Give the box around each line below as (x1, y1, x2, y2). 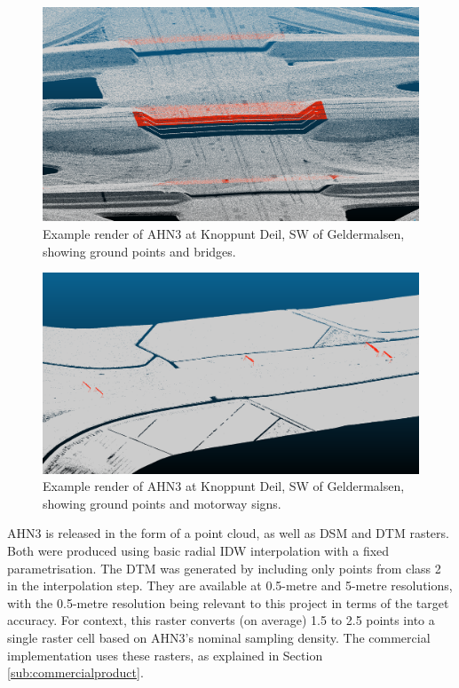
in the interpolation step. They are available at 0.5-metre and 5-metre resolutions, (7, 576, 453, 595)
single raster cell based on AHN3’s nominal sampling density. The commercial (7, 629, 431, 646)
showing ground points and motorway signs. (43, 494, 281, 512)
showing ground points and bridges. (43, 241, 236, 260)
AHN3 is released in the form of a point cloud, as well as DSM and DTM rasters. (7, 524, 449, 542)
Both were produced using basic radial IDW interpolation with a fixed (7, 542, 390, 560)
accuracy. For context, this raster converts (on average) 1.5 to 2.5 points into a (7, 611, 435, 629)
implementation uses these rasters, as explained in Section (7, 645, 323, 664)
